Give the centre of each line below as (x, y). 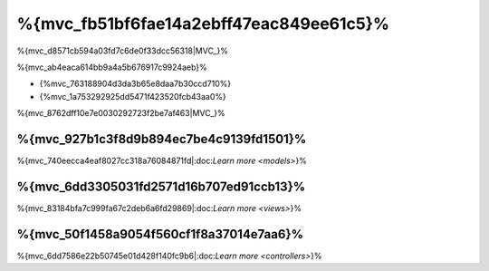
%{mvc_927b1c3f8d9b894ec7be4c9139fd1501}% (162, 139)
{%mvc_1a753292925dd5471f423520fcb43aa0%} (133, 96)
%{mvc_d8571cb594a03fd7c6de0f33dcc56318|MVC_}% (122, 51)
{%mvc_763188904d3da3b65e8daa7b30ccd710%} (135, 84)
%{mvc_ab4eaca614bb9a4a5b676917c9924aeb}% (112, 67)
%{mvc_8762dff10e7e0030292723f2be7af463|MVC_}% (121, 113)
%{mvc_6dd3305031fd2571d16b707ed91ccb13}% (161, 186)
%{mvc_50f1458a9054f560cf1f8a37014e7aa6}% (160, 234)
